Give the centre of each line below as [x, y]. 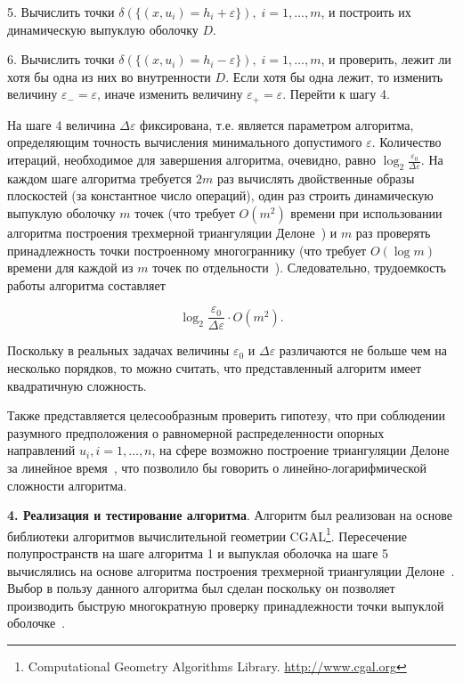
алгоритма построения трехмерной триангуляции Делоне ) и [172, 232]
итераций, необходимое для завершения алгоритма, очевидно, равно [192, 160]
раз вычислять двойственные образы [316, 178]
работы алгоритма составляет [86, 284]
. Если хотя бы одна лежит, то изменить [334, 76]
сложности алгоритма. [67, 485]
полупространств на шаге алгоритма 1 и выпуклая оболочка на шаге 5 [198, 553]
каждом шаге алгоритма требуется [100, 178]
